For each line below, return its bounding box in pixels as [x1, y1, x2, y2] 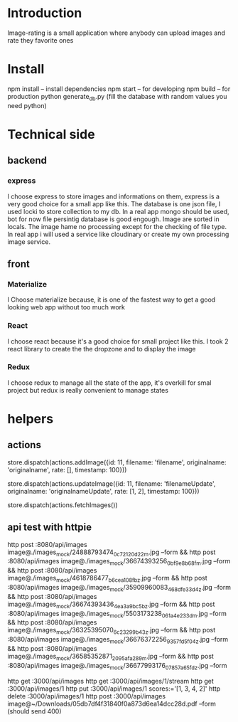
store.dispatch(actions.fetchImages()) [7, 500, 119, 509]
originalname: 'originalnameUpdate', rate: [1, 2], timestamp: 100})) [7, 487, 200, 495]
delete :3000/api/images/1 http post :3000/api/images [7, 691, 166, 700]
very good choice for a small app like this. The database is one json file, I [7, 199, 221, 208]
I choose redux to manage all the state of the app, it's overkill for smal [7, 378, 212, 387]
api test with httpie [7, 521, 92, 533]
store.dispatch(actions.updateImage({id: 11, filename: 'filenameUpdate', [7, 479, 216, 488]
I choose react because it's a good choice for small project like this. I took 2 [7, 336, 229, 346]
